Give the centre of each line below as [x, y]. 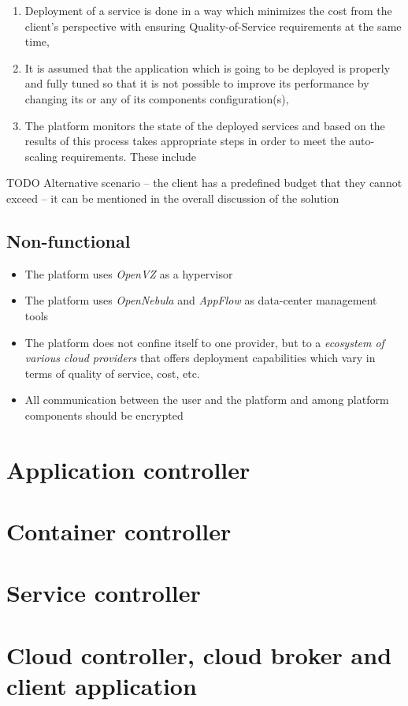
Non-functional [69, 240]
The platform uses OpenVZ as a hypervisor [129, 273]
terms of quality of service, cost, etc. [112, 373]
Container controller [119, 531]
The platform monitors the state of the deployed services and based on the [205, 125]
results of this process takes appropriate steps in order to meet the [185, 141]
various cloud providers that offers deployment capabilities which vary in [200, 358]
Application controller [128, 469]
